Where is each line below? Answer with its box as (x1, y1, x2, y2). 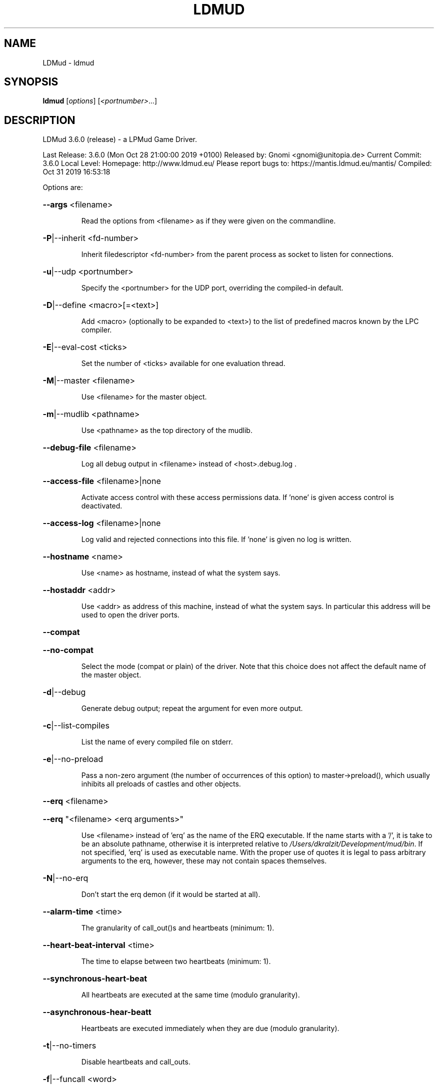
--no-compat (42, 645, 93, 655)
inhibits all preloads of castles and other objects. (81, 779, 241, 788)
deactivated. (81, 501, 122, 510)
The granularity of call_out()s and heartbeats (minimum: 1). (81, 923, 274, 932)
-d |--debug (42, 687, 86, 697)
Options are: (42, 183, 83, 192)
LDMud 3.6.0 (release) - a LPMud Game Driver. (42, 135, 197, 144)
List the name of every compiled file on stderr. (81, 737, 233, 746)
